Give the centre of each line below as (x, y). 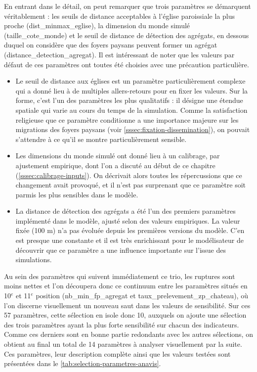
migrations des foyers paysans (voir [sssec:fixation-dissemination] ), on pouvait (133, 129)
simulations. (34, 259)
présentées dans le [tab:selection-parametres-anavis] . (83, 363)
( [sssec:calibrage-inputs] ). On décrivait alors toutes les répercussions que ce (129, 175)
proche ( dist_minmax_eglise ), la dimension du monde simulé (97, 25)
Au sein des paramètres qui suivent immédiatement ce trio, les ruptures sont (120, 276)
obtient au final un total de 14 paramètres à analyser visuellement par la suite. (123, 344)
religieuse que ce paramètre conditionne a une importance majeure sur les (127, 119)
